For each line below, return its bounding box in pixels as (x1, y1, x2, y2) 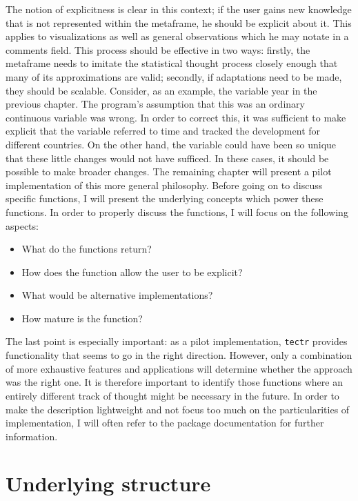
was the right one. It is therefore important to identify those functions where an (6, 375, 343, 389)
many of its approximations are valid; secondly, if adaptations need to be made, (6, 69, 342, 83)
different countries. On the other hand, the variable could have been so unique (6, 137, 337, 151)
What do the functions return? (21, 242, 152, 256)
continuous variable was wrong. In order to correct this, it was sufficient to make (6, 110, 346, 124)
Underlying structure (6, 469, 211, 498)
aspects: (6, 218, 39, 233)
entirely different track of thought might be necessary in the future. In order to (6, 388, 339, 402)
